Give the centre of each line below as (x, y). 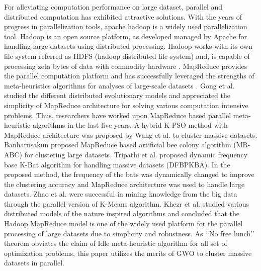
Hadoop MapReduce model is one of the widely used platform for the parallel (123, 223)
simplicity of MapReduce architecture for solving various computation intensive (126, 105)
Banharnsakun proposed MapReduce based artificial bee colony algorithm (118, 145)
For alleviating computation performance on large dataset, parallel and (113, 7)
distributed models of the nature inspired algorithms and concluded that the (122, 213)
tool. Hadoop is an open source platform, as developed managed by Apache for (125, 36)
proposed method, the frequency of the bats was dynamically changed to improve (129, 174)
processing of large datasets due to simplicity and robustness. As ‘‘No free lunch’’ (129, 233)
